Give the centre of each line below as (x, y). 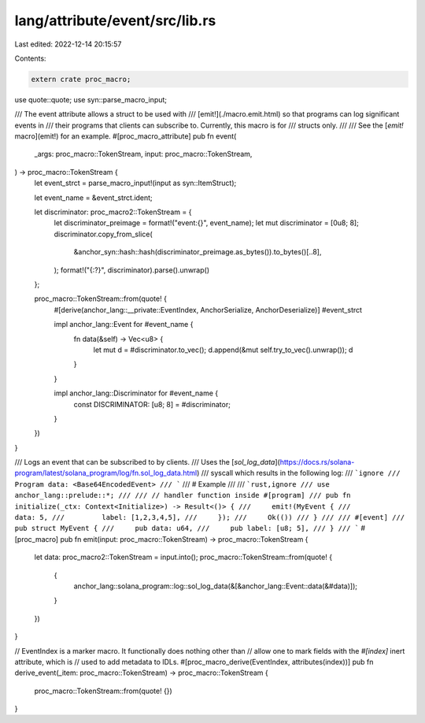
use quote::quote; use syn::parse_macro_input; (91, 99)
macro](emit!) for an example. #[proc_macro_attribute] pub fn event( (126, 136)
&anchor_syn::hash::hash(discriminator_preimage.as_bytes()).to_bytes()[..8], (198, 252)
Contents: (30, 58)
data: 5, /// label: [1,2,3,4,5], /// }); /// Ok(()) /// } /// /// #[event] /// (210, 517)
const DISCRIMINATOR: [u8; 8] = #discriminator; (152, 404)
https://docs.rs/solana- (317, 462)
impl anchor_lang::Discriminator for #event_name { (136, 393)
